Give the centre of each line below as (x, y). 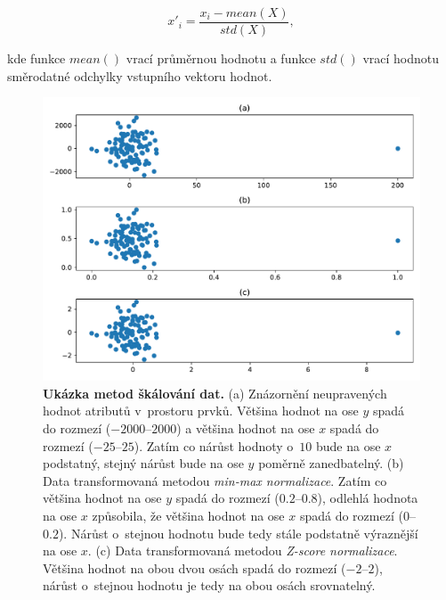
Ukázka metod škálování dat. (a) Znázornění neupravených (215, 393)
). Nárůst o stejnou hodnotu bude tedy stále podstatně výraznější (238, 533)
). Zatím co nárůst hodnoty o (214, 445)
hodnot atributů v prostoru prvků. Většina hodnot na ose (201, 411)
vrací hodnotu (401, 58)
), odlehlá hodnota (368, 498)
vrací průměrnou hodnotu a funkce (221, 58)
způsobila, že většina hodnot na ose (188, 515)
